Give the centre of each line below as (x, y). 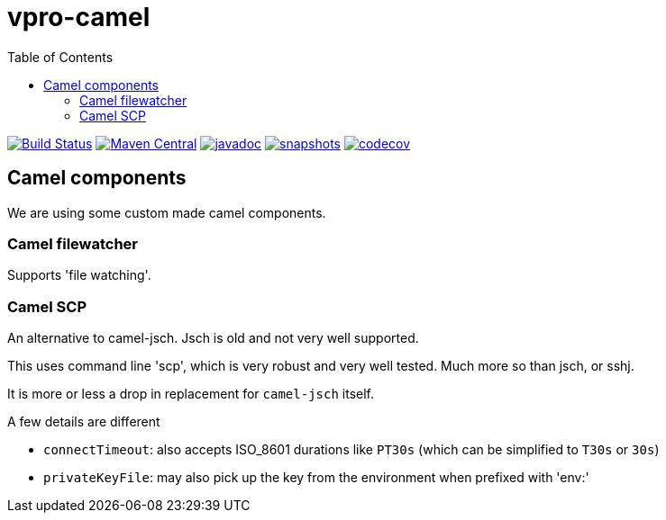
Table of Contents (60, 57)
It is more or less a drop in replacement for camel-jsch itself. (191, 394)
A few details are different (84, 422)
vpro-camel (79, 17)
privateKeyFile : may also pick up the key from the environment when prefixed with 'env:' (316, 478)
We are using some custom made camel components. (167, 212)
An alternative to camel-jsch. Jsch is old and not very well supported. (213, 338)
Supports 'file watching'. (79, 275)
